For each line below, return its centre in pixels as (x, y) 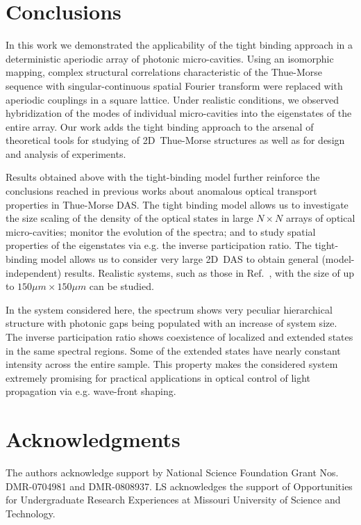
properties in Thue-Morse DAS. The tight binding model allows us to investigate (177, 204)
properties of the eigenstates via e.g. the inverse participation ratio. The (159, 245)
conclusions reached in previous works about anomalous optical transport (161, 191)
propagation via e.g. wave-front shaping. (91, 391)
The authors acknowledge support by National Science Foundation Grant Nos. (172, 472)
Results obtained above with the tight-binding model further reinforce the (163, 177)
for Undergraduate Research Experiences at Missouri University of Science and (173, 500)
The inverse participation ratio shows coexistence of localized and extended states (179, 337)
